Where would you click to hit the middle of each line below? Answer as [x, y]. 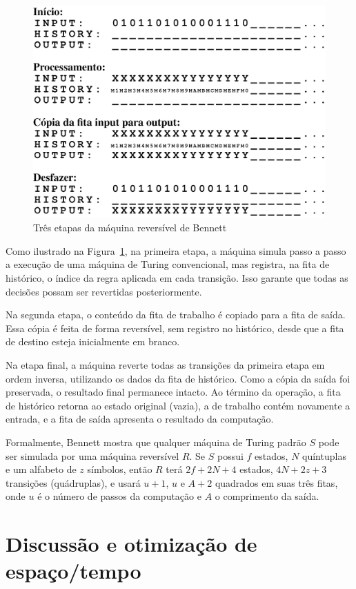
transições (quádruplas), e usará [73, 482]
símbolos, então [120, 469]
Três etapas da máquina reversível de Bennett [130, 228]
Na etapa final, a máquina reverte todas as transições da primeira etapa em [165, 364]
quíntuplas [324, 455]
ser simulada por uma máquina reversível [92, 455]
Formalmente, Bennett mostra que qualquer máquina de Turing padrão [156, 442]
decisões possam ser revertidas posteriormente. [104, 291]
